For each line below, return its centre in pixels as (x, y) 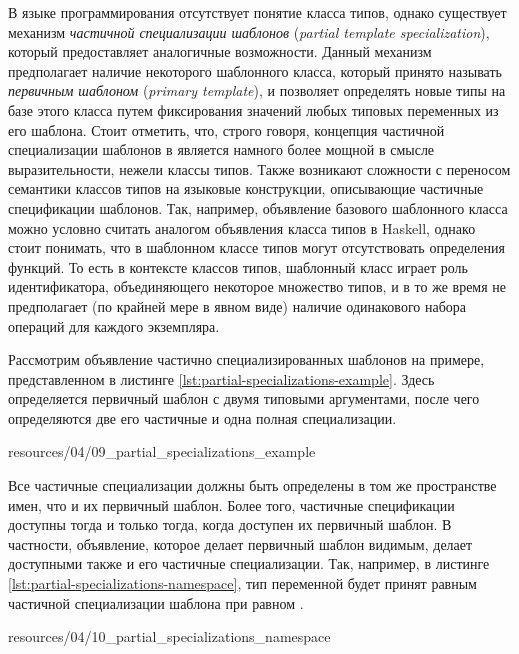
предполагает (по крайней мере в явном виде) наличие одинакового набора (237, 305)
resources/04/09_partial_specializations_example (162, 451)
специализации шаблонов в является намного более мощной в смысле (221, 149)
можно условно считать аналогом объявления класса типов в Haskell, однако (242, 227)
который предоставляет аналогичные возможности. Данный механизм (220, 51)
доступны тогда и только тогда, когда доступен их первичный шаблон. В (230, 524)
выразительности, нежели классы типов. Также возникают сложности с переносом (259, 168)
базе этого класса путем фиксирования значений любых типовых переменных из (253, 109)
